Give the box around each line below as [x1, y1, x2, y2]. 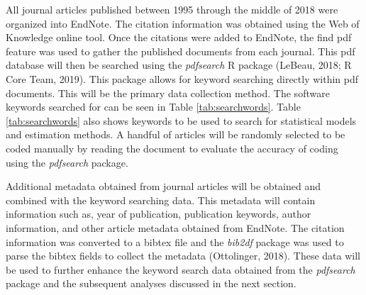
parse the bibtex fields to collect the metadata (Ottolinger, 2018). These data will [6, 248, 361, 263]
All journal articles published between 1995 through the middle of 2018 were [6, 2, 338, 16]
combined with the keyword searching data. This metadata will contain [6, 192, 316, 207]
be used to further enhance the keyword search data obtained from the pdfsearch [6, 262, 355, 277]
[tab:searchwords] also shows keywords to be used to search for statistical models [6, 113, 357, 128]
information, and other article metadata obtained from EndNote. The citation [6, 220, 345, 235]
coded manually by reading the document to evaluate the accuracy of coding [6, 140, 338, 155]
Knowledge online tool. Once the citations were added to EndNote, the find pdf [6, 30, 352, 45]
